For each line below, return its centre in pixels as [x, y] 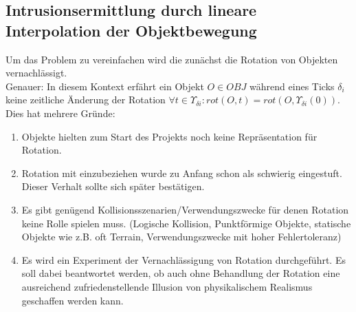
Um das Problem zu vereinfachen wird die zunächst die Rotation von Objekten [172, 59]
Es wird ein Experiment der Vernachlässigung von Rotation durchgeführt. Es [183, 259]
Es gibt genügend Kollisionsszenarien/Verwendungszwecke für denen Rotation [185, 209]
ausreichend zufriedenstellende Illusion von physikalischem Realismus [167, 286]
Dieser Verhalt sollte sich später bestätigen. [113, 186]
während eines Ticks [292, 86]
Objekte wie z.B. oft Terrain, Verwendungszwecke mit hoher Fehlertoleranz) [181, 237]
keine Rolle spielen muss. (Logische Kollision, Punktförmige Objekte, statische [186, 223]
